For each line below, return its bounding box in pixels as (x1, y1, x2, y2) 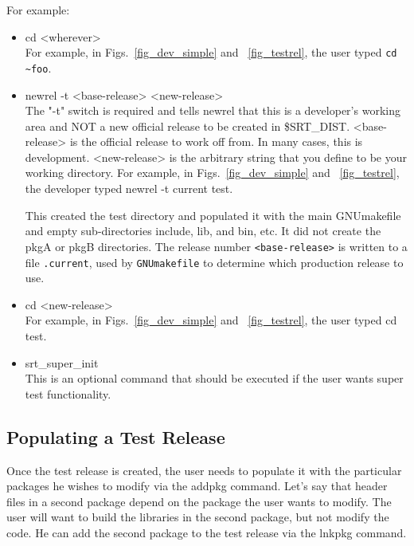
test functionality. (25, 385, 111, 402)
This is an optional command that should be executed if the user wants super (25, 370, 404, 387)
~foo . (25, 59, 52, 76)
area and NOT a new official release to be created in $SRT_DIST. (25, 117, 350, 134)
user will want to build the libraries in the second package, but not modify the (6, 509, 389, 525)
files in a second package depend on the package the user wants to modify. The (6, 493, 392, 509)
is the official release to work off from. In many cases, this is (69, 133, 363, 150)
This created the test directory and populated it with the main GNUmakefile (25, 206, 401, 223)
